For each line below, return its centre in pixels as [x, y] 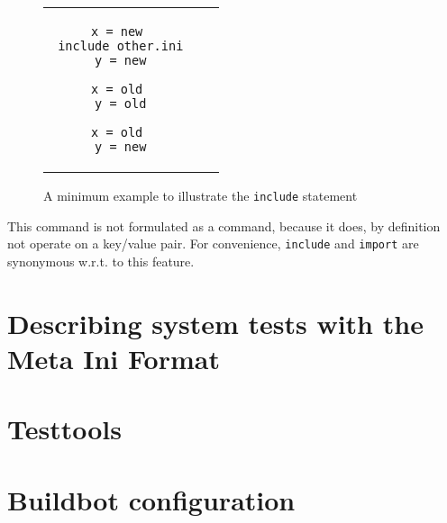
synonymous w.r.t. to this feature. [101, 261]
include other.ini [121, 46]
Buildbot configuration [151, 499]
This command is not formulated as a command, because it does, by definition [224, 225]
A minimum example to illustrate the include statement [201, 195]
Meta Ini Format [114, 358]
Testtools [64, 429]
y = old [121, 104]
